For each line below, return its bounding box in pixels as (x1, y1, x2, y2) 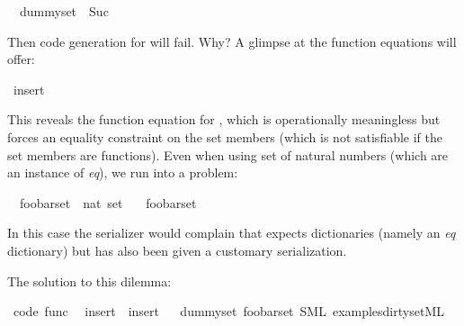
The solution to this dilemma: (7, 271, 172, 290)
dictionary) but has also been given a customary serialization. (7, 240, 347, 259)
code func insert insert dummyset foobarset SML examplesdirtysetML (13, 302, 444, 321)
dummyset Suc (19, 2, 109, 20)
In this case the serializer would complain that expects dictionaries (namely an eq (7, 223, 456, 242)
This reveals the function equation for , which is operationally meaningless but (7, 110, 441, 129)
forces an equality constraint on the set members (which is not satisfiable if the (7, 127, 443, 146)
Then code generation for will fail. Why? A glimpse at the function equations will (7, 32, 457, 50)
